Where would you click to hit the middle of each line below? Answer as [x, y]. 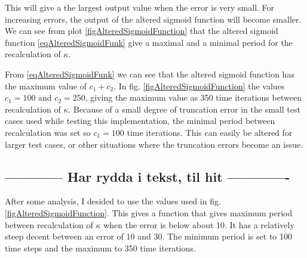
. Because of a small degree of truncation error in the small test [184, 109]
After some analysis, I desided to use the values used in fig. [113, 201]
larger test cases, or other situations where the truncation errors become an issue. [154, 144]
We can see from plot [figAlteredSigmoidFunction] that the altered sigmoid [142, 31]
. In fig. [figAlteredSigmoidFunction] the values [199, 86]
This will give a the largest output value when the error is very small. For [140, 7]
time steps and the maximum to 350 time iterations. [100, 248]
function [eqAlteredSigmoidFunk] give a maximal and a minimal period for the [149, 42]
